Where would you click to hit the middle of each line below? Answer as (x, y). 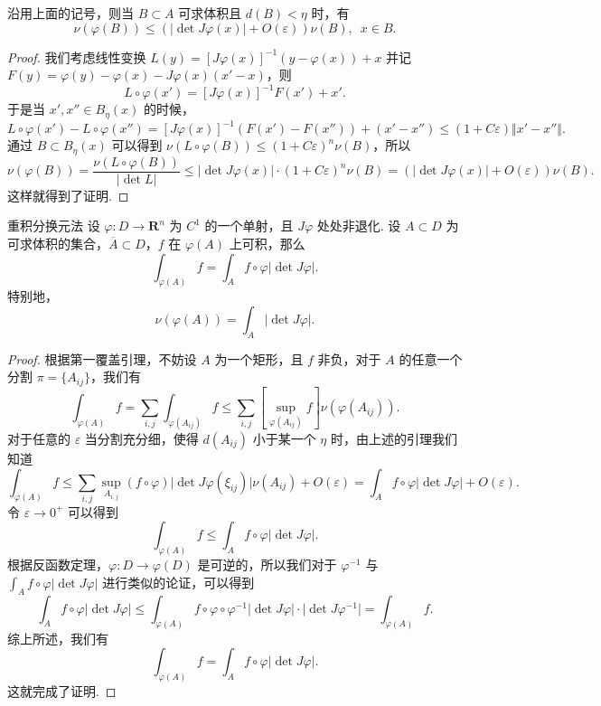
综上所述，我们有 (58, 638)
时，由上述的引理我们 (394, 438)
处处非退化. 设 (359, 226)
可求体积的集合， (58, 243)
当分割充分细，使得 (141, 438)
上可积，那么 (267, 243)
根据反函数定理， (58, 565)
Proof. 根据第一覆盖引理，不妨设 (102, 358)
